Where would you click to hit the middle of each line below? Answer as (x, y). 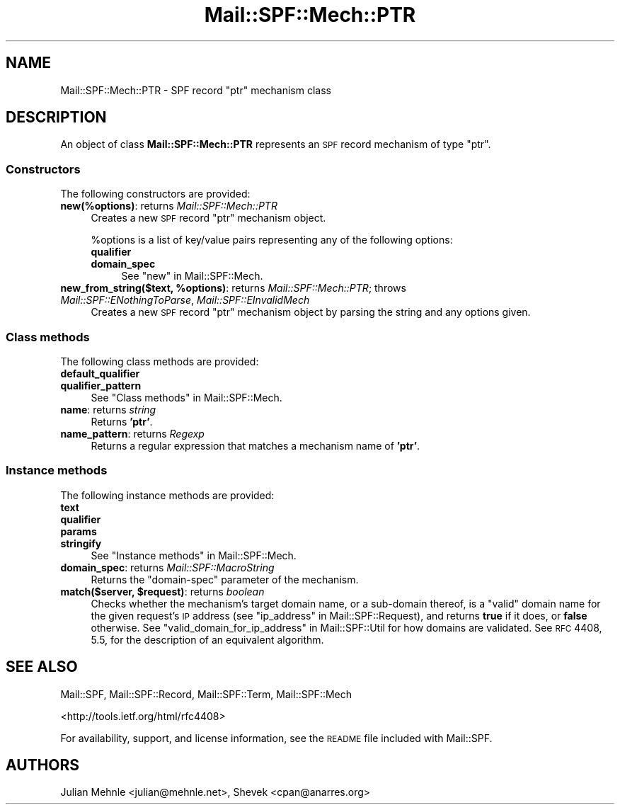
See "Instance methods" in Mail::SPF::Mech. (194, 555)
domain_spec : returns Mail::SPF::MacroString (167, 567)
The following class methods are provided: (160, 361)
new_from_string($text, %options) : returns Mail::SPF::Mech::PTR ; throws (233, 288)
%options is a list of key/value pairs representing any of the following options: (272, 240)
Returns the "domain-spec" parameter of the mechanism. (225, 579)
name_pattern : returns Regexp (132, 433)
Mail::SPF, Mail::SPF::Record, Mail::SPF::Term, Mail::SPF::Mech (206, 694)
